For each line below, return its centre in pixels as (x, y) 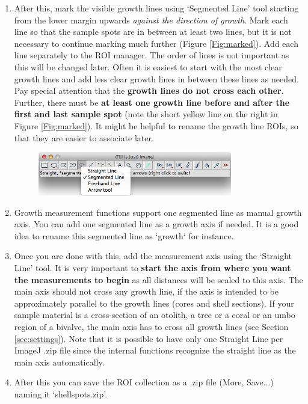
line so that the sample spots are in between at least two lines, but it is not (153, 32)
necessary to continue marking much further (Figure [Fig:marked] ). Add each (156, 43)
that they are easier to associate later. (84, 137)
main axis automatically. (59, 362)
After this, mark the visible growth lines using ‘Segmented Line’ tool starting (156, 8)
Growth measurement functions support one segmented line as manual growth (158, 212)
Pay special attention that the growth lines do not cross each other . (149, 90)
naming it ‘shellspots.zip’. (61, 393)
